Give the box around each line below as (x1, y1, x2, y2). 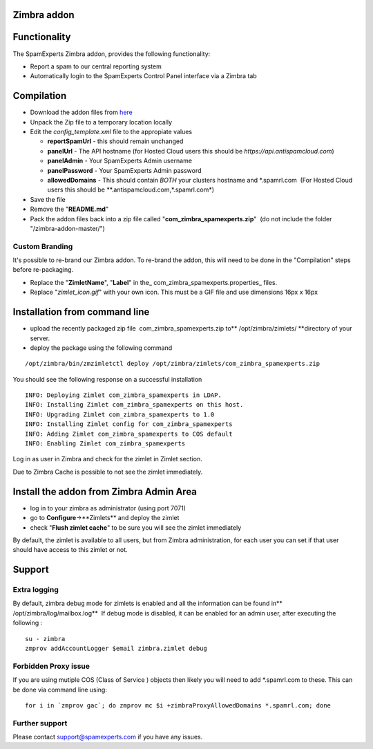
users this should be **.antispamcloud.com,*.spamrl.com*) (47, 185, 214, 194)
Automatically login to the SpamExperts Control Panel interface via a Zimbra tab (30, 72, 257, 80)
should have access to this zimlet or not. (12, 546, 128, 554)
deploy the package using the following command (30, 343, 173, 352)
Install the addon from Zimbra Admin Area (12, 486, 197, 497)
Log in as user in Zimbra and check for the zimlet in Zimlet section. (12, 455, 203, 463)
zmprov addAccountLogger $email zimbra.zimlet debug (25, 645, 207, 652)
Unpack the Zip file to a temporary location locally (30, 118, 173, 126)
